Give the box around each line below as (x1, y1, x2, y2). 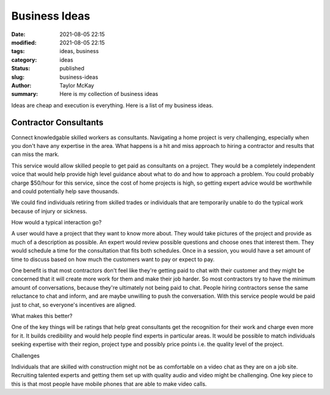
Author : (11, 81, 32, 89)
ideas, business (59, 48, 99, 55)
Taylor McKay (59, 81, 95, 89)
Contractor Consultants (11, 117, 104, 128)
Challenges (11, 352, 40, 359)
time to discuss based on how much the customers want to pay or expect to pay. (11, 256, 215, 263)
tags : (11, 48, 25, 55)
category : (11, 56, 37, 64)
